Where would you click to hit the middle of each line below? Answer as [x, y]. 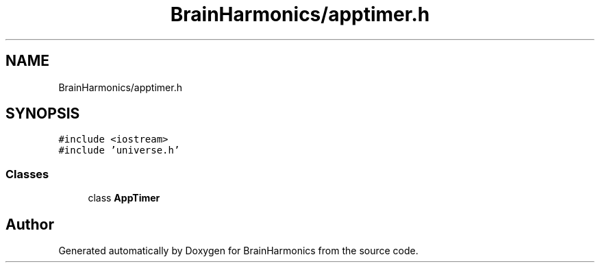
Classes [27, 174]
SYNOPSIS [43, 114]
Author [30, 224]
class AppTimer [124, 198]
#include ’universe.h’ [119, 150]
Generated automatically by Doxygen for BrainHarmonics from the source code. [238, 251]
